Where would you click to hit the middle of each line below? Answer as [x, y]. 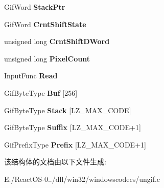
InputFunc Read [31, 76]
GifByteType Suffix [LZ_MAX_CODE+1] [73, 127]
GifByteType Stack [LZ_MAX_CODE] [68, 110]
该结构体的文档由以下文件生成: [55, 162]
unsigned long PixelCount [47, 58]
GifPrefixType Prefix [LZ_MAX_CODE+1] [75, 144]
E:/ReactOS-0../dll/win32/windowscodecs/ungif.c [82, 179]
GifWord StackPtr [35, 7]
